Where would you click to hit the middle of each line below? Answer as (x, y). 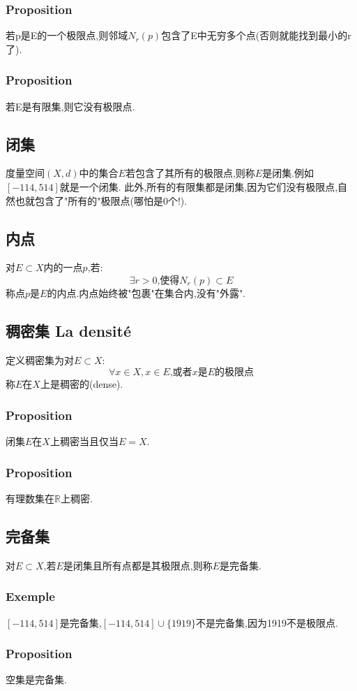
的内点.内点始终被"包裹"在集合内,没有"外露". (146, 293)
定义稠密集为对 (40, 359)
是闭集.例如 (288, 173)
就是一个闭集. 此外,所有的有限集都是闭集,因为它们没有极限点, (199, 187)
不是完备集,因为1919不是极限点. (267, 622)
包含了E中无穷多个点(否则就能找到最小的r (256, 35)
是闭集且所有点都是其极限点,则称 (138, 565)
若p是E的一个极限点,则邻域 (67, 35)
